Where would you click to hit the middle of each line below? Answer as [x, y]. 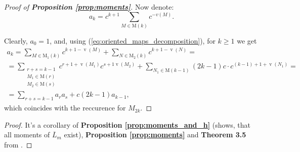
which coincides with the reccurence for [65, 108]
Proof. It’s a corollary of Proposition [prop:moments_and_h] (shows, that [127, 124]
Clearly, [16, 40]
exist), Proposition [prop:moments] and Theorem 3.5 [155, 135]
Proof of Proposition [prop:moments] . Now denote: [89, 7]
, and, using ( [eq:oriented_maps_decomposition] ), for [133, 40]
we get [247, 40]
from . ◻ [18, 144]
